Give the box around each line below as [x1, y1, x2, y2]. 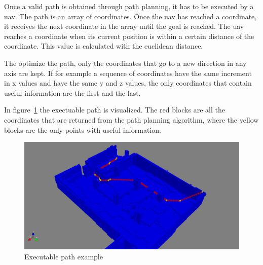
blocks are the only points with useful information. [4, 124, 161, 135]
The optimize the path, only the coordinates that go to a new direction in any [4, 57, 247, 68]
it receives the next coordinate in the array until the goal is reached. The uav [4, 21, 244, 31]
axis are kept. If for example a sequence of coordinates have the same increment [4, 67, 252, 78]
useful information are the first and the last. [4, 87, 141, 98]
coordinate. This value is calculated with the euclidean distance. [4, 41, 203, 51]
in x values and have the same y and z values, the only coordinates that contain [4, 78, 252, 88]
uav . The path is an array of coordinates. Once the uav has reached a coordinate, [4, 11, 257, 21]
